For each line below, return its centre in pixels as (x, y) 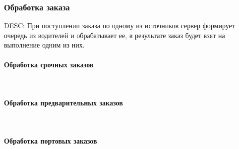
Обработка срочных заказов (49, 64)
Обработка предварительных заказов (63, 102)
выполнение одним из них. (44, 45)
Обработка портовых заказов (51, 141)
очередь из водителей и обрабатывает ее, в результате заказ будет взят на (115, 35)
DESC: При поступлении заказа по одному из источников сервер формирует (119, 25)
